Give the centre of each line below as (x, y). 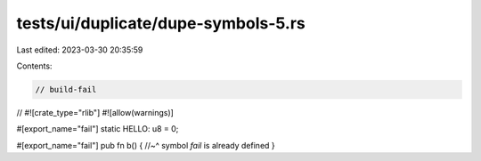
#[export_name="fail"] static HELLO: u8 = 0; (98, 129)
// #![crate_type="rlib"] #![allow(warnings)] (95, 112)
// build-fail (66, 89)
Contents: (34, 66)
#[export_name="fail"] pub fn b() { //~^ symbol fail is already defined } (146, 145)
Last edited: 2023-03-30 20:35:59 (80, 50)
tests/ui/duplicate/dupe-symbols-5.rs (161, 23)
